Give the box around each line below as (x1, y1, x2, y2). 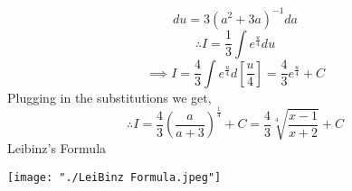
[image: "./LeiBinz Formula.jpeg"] (7, 170, 222, 184)
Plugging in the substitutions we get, (7, 87, 212, 106)
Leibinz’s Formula (7, 139, 107, 158)
